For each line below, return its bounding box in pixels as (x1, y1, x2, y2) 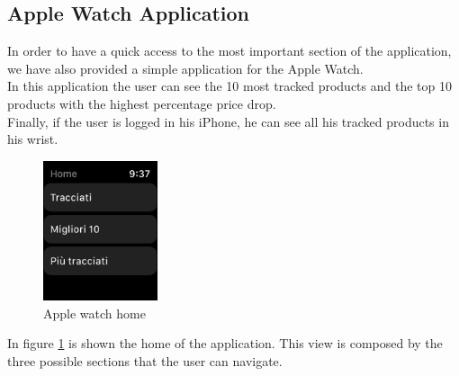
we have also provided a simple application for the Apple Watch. (7, 58, 364, 77)
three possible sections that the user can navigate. (7, 351, 283, 370)
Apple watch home (43, 303, 146, 322)
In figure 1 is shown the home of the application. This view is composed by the (7, 334, 443, 353)
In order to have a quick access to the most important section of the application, (7, 41, 452, 60)
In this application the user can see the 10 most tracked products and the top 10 (7, 76, 452, 95)
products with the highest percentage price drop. (7, 94, 276, 112)
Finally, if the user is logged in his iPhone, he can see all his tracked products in (7, 112, 449, 130)
